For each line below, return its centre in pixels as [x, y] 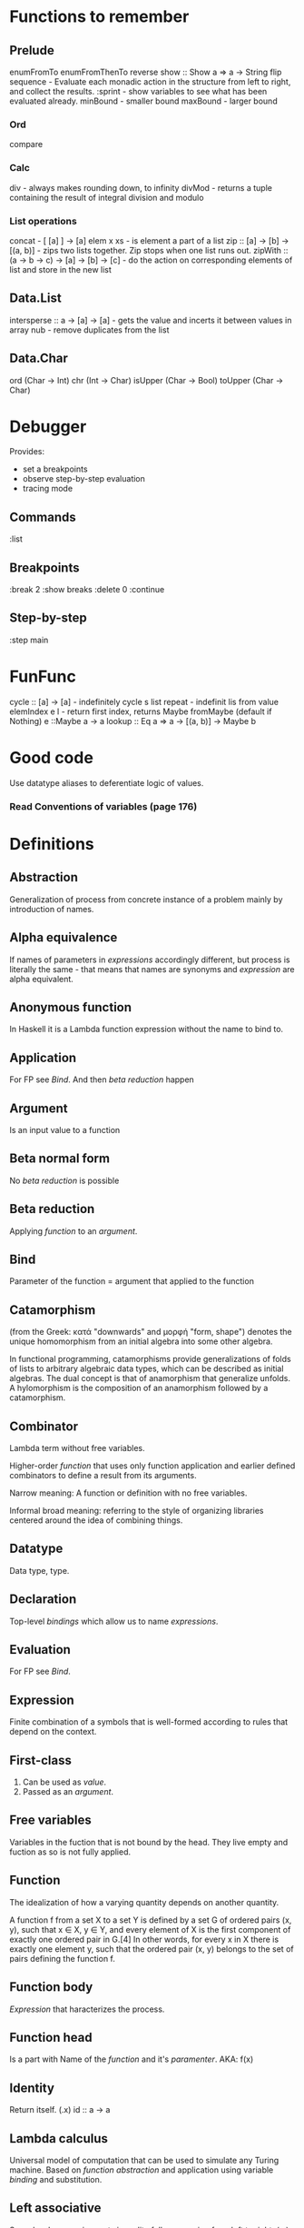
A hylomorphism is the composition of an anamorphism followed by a [139, 1388]
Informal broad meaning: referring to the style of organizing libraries [137, 1511]
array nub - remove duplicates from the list [89, 330]
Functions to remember [99, 17]
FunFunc [43, 676]
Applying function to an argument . [74, 1231]
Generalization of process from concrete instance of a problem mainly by [146, 899]
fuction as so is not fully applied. [70, 1852]
